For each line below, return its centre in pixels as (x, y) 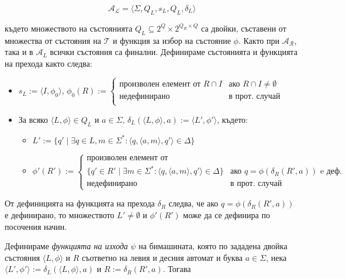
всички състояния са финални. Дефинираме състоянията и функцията (174, 52)
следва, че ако (193, 203)
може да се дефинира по (226, 215)
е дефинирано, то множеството (60, 215)
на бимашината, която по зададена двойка (213, 246)
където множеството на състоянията (69, 28)
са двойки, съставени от (244, 28)
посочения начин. (36, 226)
